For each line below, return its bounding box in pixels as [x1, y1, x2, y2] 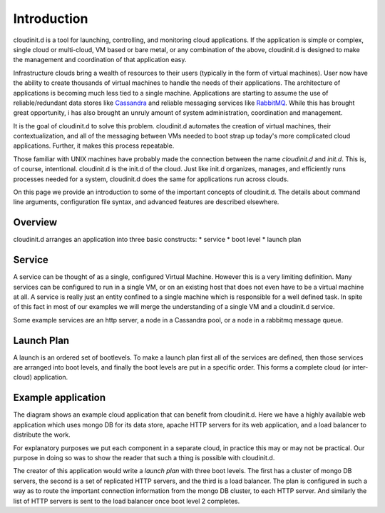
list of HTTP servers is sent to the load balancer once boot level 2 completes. [13, 497, 240, 505]
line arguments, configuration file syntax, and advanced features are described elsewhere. [13, 198, 279, 206]
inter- [351, 363, 369, 372]
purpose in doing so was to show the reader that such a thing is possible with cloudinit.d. [13, 453, 275, 462]
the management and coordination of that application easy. [13, 56, 187, 64]
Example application [13, 392, 106, 404]
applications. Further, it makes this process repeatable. [13, 141, 175, 150]
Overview [13, 216, 58, 228]
